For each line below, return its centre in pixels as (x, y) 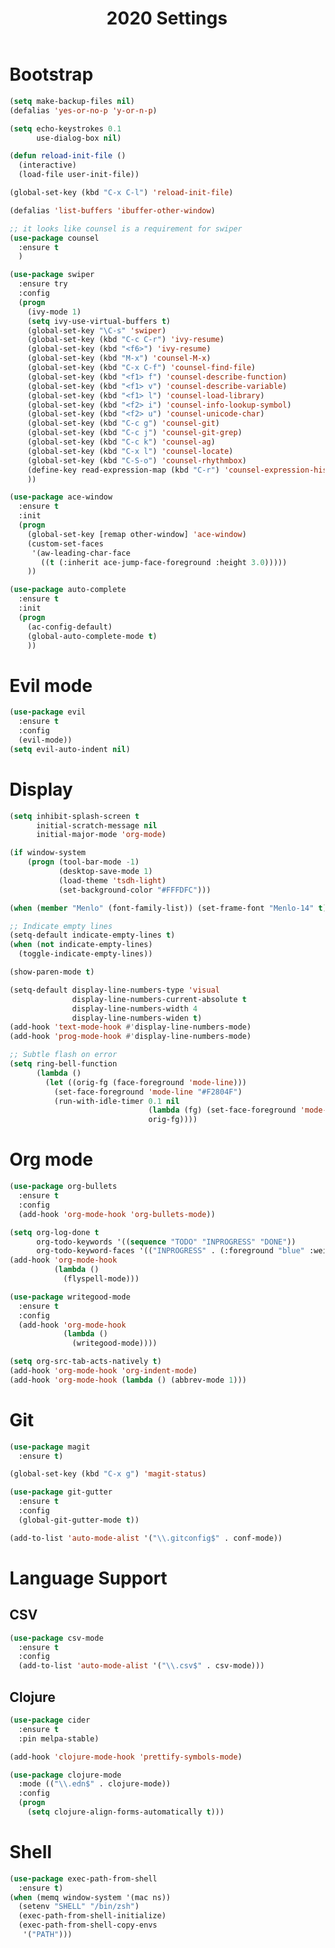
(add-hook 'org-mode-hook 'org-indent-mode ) (103, 1371)
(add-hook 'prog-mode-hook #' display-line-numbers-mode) (130, 1037)
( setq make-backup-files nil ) (72, 101)
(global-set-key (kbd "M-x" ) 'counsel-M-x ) (119, 358)
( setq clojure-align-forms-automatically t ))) (126, 1812)
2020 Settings (167, 18)
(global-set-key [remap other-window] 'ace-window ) (137, 534)
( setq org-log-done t (54, 1232)
